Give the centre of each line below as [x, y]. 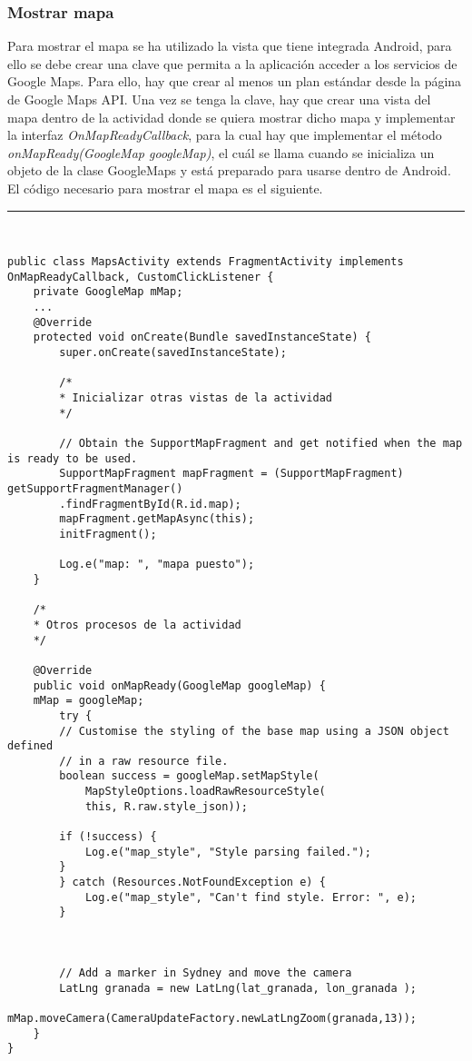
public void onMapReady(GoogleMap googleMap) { [179, 685]
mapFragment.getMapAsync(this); [157, 519]
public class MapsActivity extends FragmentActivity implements [206, 262]
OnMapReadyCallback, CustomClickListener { [141, 277]
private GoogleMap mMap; [108, 292]
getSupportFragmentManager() [95, 489]
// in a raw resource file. [144, 761]
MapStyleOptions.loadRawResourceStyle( [205, 792]
